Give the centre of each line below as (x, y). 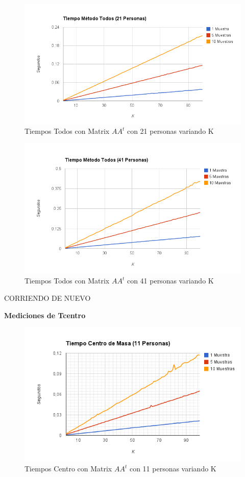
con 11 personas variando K (173, 468)
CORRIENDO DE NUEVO (47, 298)
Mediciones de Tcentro (45, 315)
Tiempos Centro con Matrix (68, 468)
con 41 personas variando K (170, 281)
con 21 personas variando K (170, 131)
